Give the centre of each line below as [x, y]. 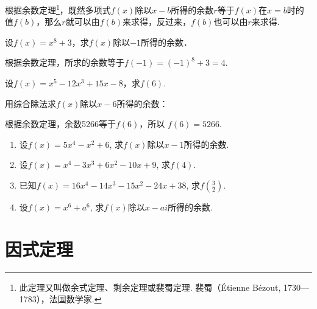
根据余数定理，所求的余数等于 [65, 62]
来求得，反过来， [157, 22]
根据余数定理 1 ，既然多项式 [58, 9]
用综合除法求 [30, 103]
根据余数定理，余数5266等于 [60, 124]
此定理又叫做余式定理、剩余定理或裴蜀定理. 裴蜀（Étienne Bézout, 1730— [164, 287]
